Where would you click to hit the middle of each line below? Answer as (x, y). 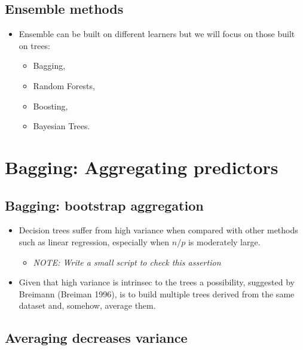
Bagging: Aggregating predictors (142, 167)
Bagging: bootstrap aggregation (104, 205)
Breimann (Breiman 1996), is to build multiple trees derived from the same (157, 293)
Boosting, (51, 106)
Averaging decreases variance (96, 338)
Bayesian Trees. (62, 126)
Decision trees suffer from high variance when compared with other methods (158, 230)
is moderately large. (224, 241)
